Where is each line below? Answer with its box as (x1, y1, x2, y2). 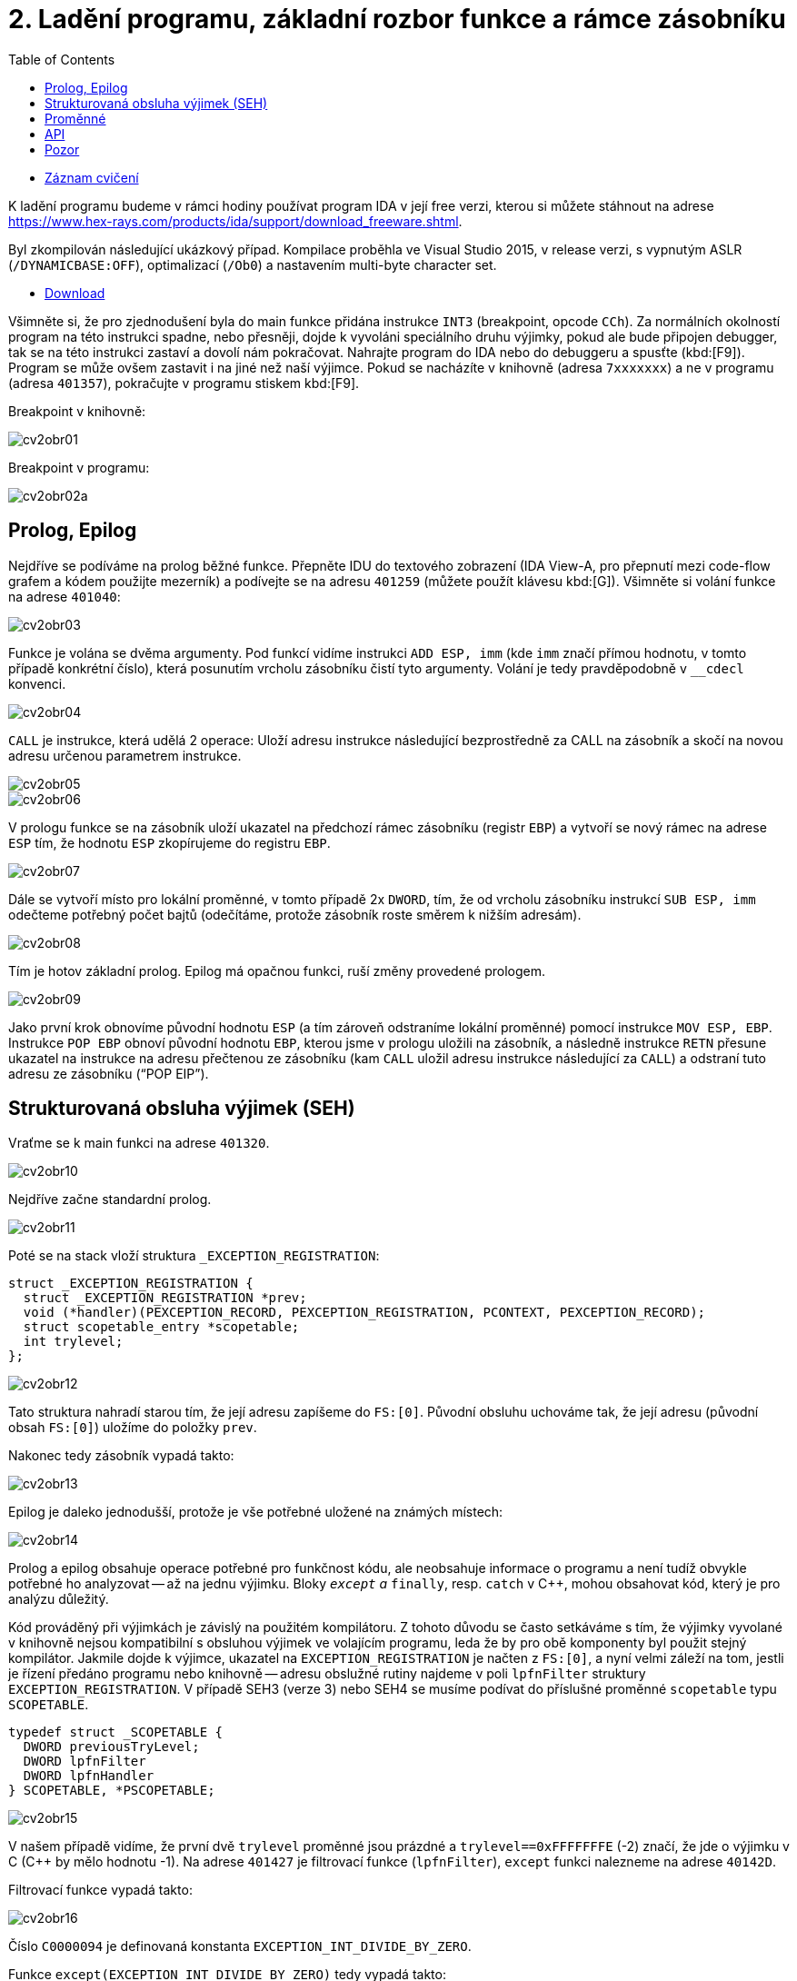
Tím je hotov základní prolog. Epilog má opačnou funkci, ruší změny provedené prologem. (8, 962, 545, 979)
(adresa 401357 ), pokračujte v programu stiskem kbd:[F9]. (8, 374, 360, 391)
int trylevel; (23, 1334, 124, 1349)
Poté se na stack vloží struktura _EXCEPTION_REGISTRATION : (8, 1248, 380, 1264)
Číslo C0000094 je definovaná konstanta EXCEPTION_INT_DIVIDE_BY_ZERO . (8, 1938, 472, 1955)
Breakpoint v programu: (8, 459, 150, 475)
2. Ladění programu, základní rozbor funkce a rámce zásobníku (8, 4, 786, 35)
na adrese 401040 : (8, 588, 121, 604)
